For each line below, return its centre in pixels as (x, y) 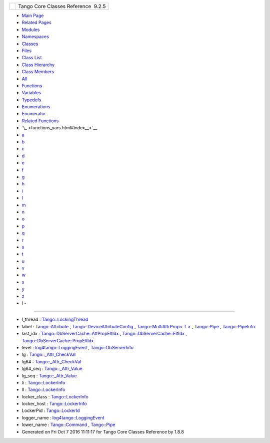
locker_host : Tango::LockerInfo (54, 404)
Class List (32, 58)
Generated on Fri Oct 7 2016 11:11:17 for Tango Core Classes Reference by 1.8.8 (103, 431)
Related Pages (37, 23)
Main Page (33, 16)
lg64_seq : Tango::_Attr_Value (52, 369)
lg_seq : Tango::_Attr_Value (49, 375)
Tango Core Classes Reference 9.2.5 (62, 6)
